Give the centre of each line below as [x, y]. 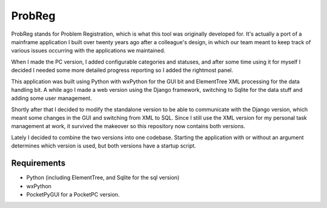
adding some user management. [51, 98]
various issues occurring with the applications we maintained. [88, 51]
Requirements [38, 163]
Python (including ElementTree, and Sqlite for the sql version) [103, 178]
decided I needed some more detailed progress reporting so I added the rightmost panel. [122, 70]
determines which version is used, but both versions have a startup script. [104, 146]
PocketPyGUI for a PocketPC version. [73, 194]
